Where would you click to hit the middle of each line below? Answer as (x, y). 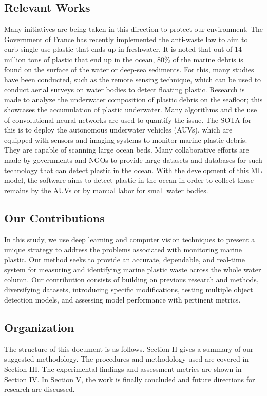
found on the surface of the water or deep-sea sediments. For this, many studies (129, 69)
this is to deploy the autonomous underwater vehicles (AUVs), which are (118, 130)
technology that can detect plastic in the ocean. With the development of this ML (133, 170)
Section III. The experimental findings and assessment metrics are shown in (123, 369)
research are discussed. (40, 389)
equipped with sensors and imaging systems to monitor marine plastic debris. (126, 139)
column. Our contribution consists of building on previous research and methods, (131, 279)
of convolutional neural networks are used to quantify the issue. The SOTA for (128, 119)
